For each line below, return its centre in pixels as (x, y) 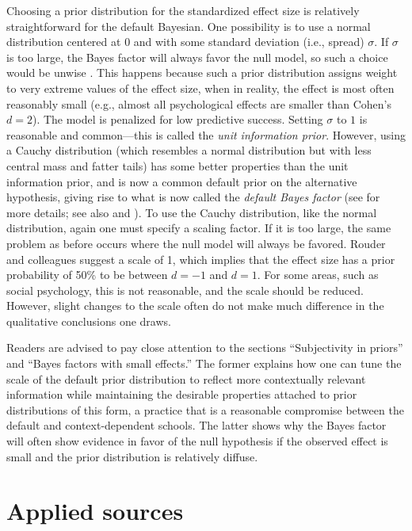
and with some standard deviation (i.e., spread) (249, 42)
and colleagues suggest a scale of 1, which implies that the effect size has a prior (201, 259)
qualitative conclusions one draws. (89, 321)
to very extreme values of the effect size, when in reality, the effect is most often (200, 88)
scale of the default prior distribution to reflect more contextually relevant (186, 378)
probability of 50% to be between (87, 275)
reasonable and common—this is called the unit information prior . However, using (206, 134)
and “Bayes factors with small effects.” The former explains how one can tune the (204, 363)
